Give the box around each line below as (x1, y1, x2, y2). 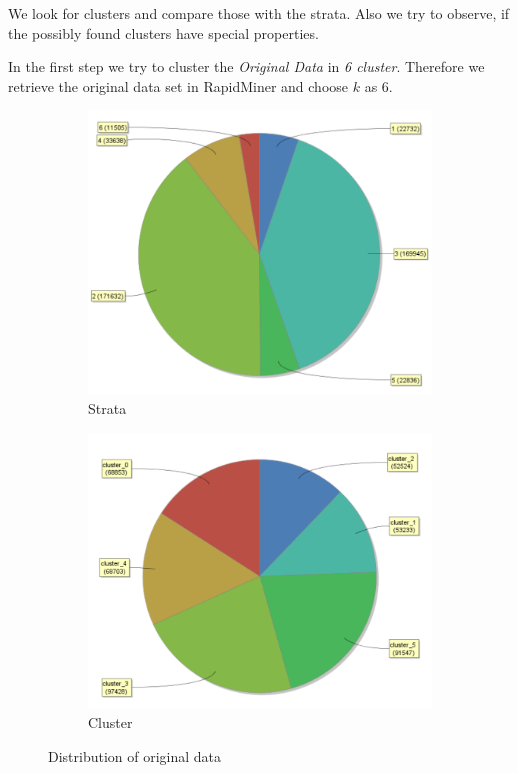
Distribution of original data (48, 745, 222, 766)
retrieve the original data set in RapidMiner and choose (8, 75, 349, 96)
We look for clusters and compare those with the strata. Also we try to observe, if (8, 3, 510, 23)
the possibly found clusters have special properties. (8, 22, 319, 43)
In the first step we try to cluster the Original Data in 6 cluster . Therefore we (8, 56, 485, 77)
